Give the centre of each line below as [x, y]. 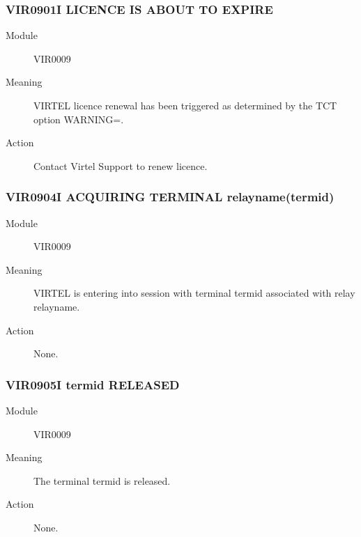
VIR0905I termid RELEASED [93, 384]
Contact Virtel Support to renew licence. [121, 165]
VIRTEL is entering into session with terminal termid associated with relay [194, 293]
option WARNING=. [79, 119]
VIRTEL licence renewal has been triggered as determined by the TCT [185, 105]
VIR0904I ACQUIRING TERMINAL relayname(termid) [170, 197]
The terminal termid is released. [102, 480]
